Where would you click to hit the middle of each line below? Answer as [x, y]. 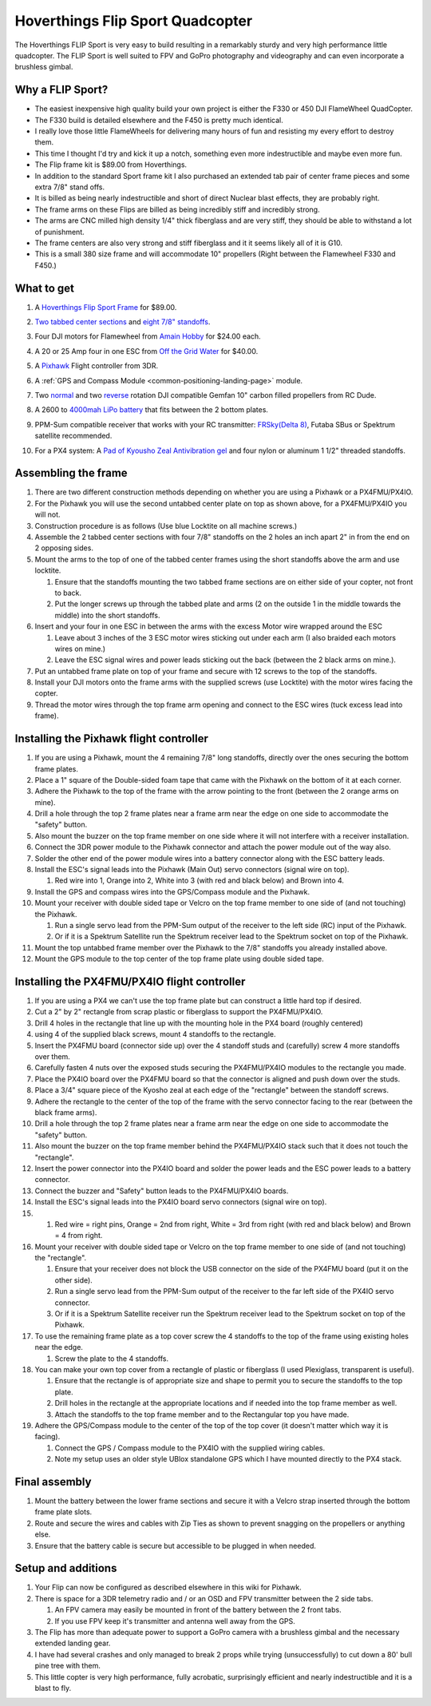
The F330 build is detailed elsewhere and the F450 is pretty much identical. [159, 120]
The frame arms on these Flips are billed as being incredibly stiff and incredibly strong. [177, 209]
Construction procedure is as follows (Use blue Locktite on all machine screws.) [166, 526]
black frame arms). [66, 1112]
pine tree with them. [68, 1666]
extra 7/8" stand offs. [70, 187]
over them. [53, 1057]
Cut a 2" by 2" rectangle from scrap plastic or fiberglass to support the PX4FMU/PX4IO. [179, 1012]
